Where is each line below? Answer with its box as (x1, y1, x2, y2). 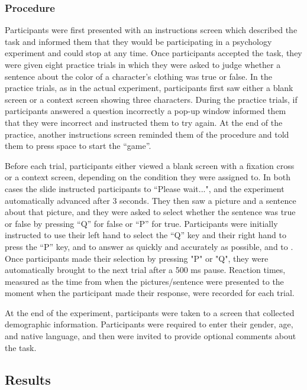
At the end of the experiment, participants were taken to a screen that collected (5, 306, 295, 318)
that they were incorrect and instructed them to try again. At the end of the (5, 116, 283, 128)
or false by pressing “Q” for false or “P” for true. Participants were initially (5, 217, 278, 229)
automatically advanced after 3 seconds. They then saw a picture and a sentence (5, 194, 296, 206)
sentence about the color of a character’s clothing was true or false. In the (5, 70, 272, 82)
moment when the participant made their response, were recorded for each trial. (5, 287, 295, 299)
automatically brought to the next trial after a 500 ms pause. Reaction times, (5, 264, 286, 276)
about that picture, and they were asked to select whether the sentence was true (5, 206, 296, 218)
